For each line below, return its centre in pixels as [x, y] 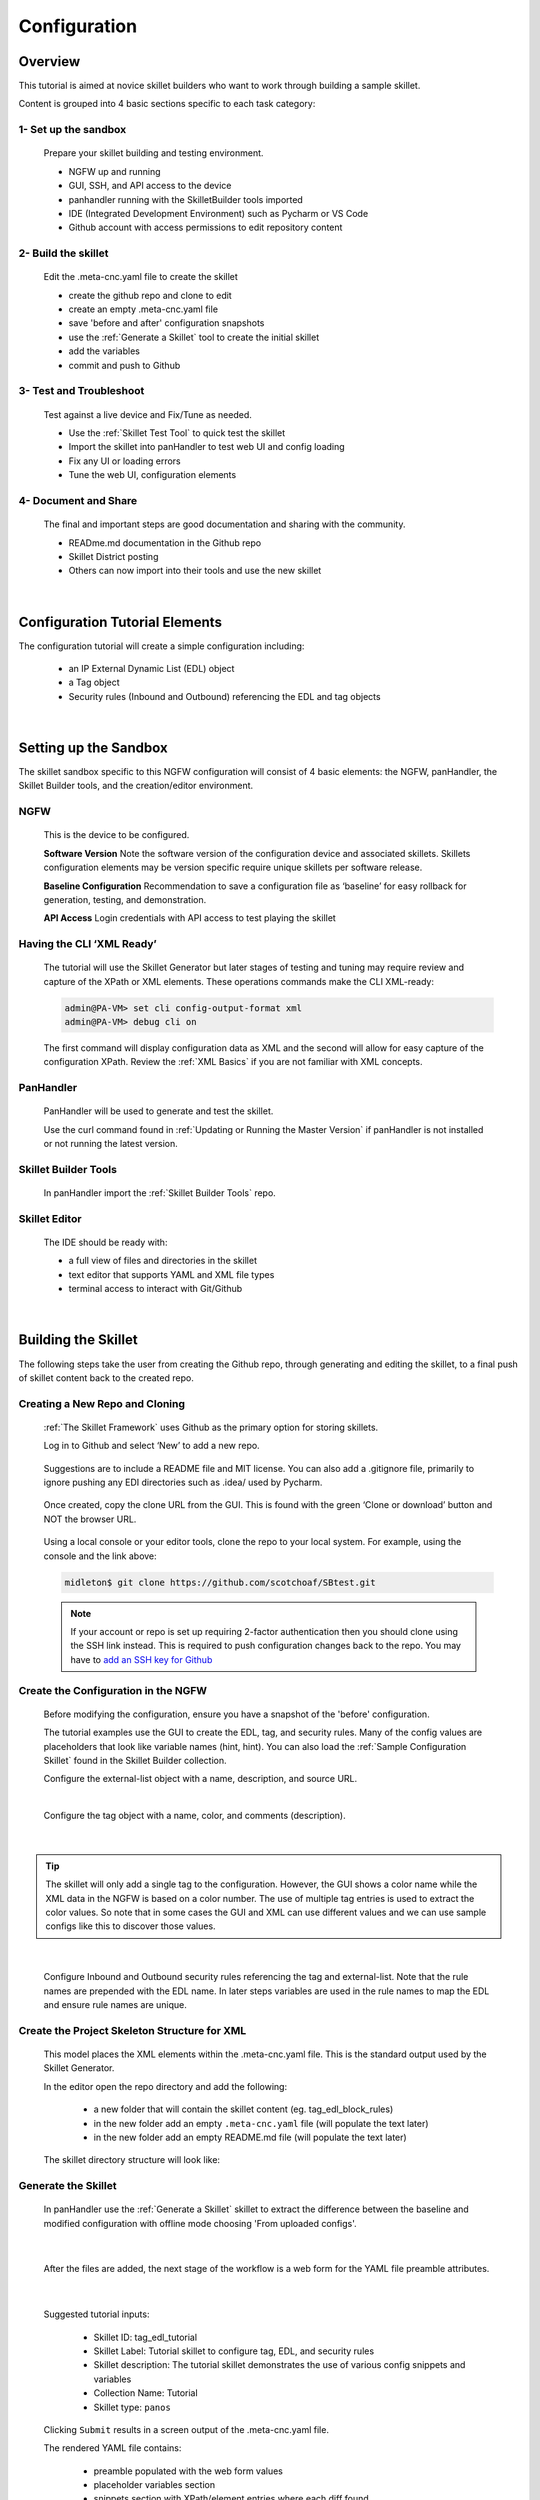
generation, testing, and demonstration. [125, 899]
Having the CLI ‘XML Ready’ [87, 944]
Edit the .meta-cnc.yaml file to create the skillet [141, 277]
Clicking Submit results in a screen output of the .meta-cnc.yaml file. [186, 2429]
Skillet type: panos [132, 2407]
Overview [49, 61]
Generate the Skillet [67, 2186]
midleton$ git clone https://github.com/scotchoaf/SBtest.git [220, 1582]
